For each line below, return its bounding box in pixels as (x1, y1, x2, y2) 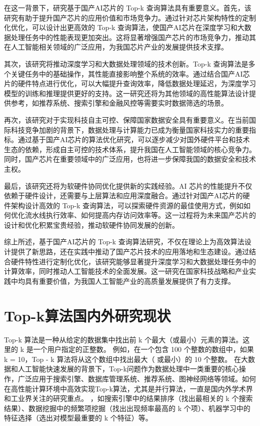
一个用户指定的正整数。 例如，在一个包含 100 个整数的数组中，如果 (33, 344, 254, 354)
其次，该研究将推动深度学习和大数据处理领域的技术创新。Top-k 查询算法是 (4, 58, 248, 69)
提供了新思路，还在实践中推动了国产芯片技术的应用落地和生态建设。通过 (10, 246, 249, 257)
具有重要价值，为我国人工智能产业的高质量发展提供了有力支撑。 (24, 275, 235, 286)
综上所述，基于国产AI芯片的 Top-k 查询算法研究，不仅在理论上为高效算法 (4, 236, 244, 247)
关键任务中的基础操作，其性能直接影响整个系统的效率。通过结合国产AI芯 (10, 68, 250, 79)
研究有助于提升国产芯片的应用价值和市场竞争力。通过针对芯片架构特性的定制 (4, 12, 256, 23)
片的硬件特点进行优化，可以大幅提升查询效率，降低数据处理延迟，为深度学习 (4, 78, 256, 89)
